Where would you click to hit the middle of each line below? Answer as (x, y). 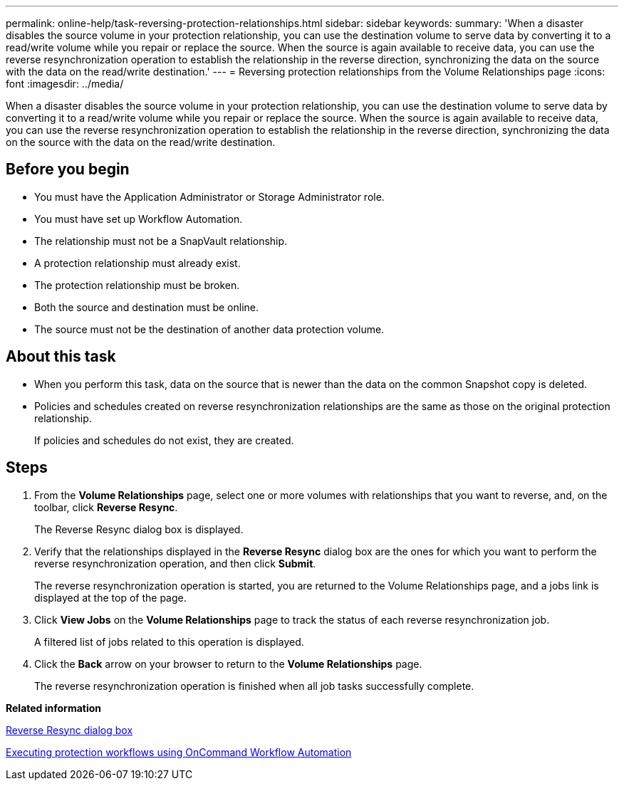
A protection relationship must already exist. (137, 263)
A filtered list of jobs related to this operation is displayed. (169, 641)
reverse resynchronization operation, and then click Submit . (175, 563)
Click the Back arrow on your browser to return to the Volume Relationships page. (228, 664)
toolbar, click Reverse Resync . (106, 507)
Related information (54, 708)
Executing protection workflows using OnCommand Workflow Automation (179, 752)
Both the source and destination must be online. (146, 307)
